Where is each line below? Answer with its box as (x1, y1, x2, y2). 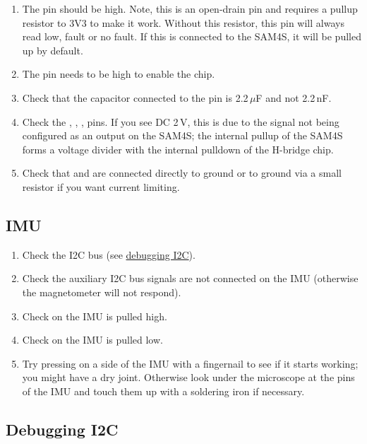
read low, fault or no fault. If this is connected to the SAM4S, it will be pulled (22, 29, 361, 44)
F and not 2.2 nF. (255, 90, 332, 105)
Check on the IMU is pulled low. (22, 332, 163, 347)
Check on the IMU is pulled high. (22, 308, 167, 323)
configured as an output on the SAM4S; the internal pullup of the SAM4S (22, 128, 343, 143)
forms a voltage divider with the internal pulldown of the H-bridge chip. (22, 141, 334, 156)
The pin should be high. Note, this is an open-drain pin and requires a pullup (22, 1, 358, 16)
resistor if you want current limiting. (22, 179, 180, 194)
